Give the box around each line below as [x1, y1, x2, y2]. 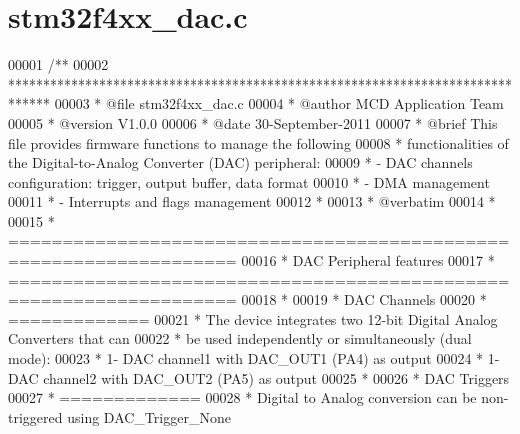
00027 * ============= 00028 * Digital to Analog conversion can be [8, 387, 477, 408]
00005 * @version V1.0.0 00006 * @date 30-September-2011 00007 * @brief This [8, 112, 498, 133]
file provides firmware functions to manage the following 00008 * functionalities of [8, 132, 509, 153]
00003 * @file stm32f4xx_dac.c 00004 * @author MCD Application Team [54, 93, 504, 114]
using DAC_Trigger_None [67, 406, 231, 427]
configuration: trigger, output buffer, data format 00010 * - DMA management [8, 171, 490, 192]
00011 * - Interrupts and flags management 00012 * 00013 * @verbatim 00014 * [8, 191, 496, 212]
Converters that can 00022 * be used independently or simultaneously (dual [8, 328, 472, 349]
